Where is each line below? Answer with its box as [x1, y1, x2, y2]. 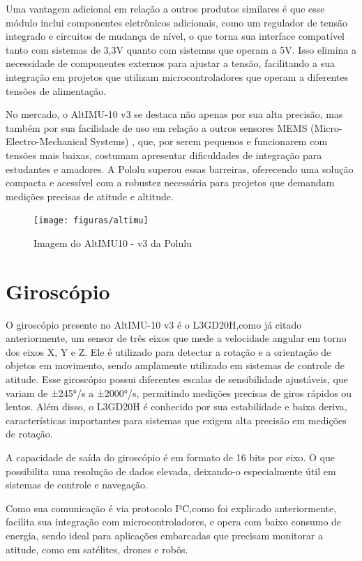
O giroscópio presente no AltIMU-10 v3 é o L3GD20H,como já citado [6, 317, 302, 331]
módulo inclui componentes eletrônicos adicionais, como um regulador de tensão [6, 15, 348, 29]
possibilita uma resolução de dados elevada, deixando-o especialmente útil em [6, 463, 336, 478]
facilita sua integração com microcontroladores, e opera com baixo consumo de [6, 514, 342, 529]
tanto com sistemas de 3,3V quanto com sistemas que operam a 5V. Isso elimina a [6, 42, 356, 57]
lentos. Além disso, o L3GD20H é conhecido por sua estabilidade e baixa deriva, [6, 399, 347, 414]
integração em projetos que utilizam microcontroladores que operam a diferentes [6, 69, 349, 84]
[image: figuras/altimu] [33, 216, 149, 226]
